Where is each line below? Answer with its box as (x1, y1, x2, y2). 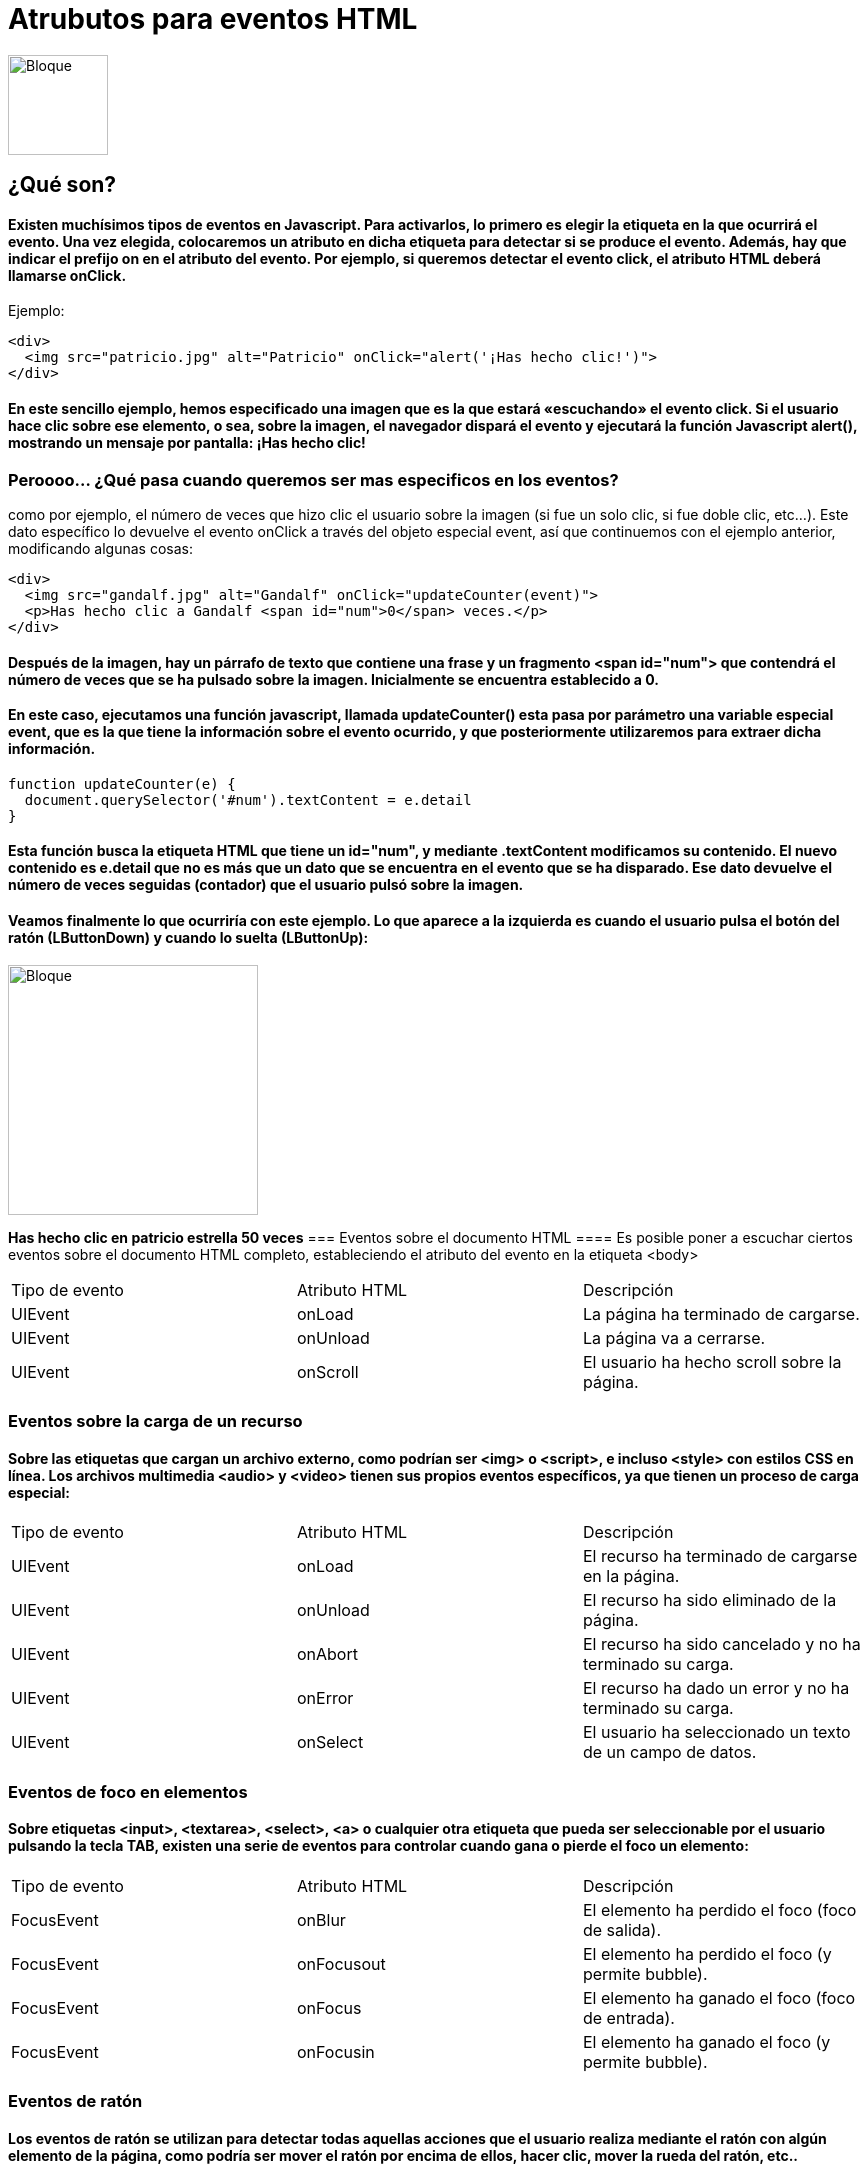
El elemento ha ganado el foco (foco (582, 1987, 856, 2008)
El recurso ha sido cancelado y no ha (582, 1634, 861, 1655)
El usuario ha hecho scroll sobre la (582, 1351, 842, 1372)
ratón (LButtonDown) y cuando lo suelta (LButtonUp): (8, 929, 369, 947)
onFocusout (296, 1953, 386, 1974)
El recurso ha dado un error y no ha (582, 1678, 850, 1699)
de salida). (582, 1919, 661, 1940)
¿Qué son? (8, 172, 117, 198)
